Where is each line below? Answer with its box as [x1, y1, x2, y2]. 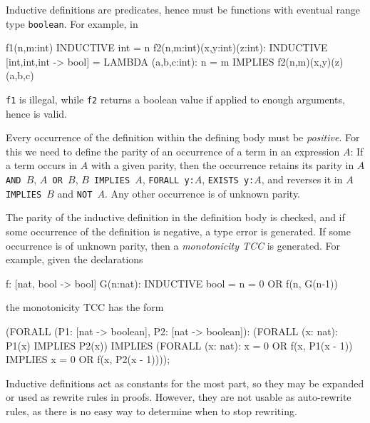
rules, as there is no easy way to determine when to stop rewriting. [6, 403, 297, 418]
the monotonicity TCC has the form [6, 300, 164, 315]
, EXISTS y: [202, 172, 255, 187]
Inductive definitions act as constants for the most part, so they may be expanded [6, 375, 364, 390]
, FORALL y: [142, 172, 195, 187]
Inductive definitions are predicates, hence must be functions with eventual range [6, 2, 361, 16]
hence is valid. [6, 106, 68, 121]
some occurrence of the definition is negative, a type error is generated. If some [6, 224, 351, 239]
